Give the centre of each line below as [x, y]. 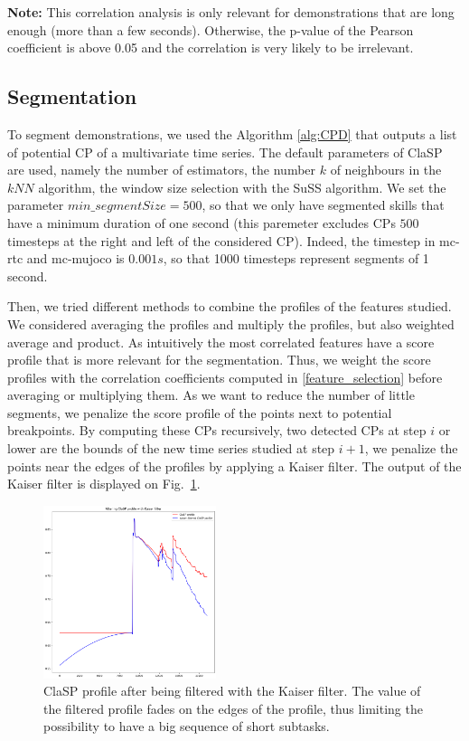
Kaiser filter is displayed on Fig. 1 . [104, 484]
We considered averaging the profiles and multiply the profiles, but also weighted [231, 323]
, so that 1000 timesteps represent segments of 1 [296, 258]
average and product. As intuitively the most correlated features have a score [221, 342]
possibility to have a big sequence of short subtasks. [187, 726]
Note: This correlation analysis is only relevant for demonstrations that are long [231, 12]
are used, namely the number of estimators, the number [162, 170]
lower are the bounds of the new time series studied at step [171, 448]
